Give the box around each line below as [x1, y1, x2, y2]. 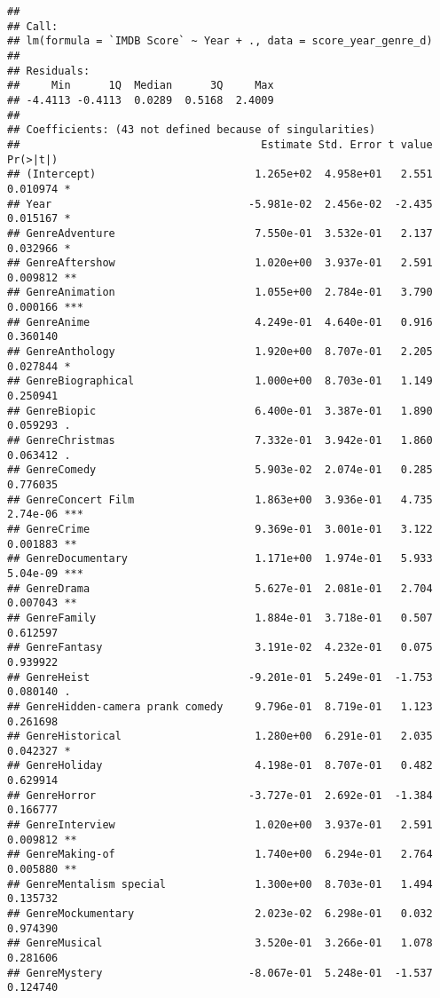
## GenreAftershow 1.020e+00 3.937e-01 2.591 [7, 257, 433, 270]
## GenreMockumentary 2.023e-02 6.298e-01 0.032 [7, 907, 433, 921]
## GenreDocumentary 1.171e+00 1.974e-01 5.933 [7, 552, 433, 566]
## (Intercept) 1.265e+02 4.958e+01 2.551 [7, 168, 433, 181]
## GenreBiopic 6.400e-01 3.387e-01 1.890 [7, 404, 433, 417]
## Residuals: [7, 64, 90, 77]
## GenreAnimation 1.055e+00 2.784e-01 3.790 [7, 286, 433, 299]
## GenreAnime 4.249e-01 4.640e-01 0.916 [7, 315, 433, 329]
